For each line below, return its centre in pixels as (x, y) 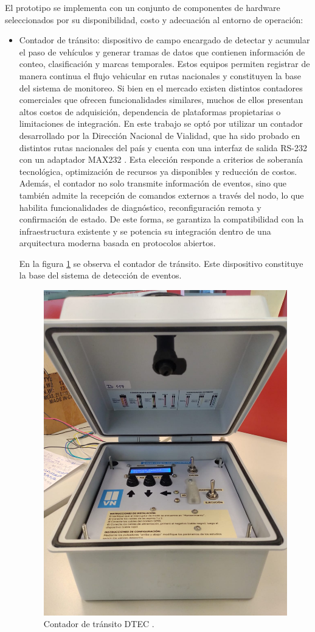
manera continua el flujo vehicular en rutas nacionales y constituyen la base (160, 75)
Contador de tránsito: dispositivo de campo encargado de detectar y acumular (164, 40)
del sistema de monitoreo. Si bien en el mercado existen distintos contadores (161, 87)
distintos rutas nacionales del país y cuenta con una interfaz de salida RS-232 (163, 147)
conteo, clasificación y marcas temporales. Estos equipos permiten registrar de (164, 64)
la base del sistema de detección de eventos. (100, 275)
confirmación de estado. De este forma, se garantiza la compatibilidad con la (161, 219)
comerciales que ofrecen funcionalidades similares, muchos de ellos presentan (161, 100)
